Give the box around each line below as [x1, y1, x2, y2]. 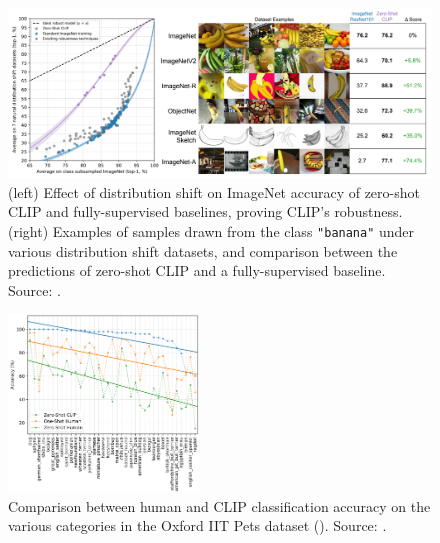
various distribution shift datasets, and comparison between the [8, 240, 398, 261]
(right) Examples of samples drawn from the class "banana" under [8, 220, 415, 241]
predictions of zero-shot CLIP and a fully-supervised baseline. [8, 260, 386, 281]
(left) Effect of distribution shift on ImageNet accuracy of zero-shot [8, 181, 420, 202]
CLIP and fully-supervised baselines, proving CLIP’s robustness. [8, 201, 403, 222]
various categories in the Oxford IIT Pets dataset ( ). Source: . [8, 515, 387, 536]
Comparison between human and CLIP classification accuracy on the [8, 495, 431, 516]
